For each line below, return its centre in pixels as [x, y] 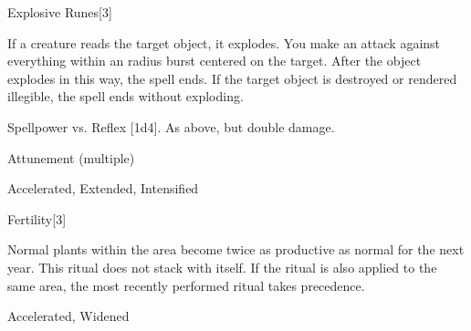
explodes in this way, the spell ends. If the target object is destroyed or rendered [232, 78]
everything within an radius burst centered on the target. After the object [215, 61]
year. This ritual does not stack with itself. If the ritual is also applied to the [222, 267]
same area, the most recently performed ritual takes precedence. [186, 285]
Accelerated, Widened [68, 316]
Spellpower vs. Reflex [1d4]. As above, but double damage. [171, 126]
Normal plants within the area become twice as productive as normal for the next [236, 249]
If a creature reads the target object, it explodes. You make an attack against [224, 42]
